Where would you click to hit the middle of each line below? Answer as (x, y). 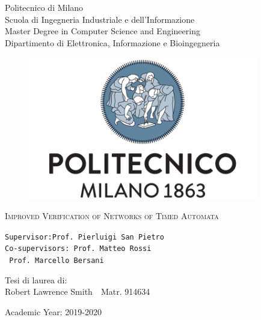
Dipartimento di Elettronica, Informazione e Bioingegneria (112, 42)
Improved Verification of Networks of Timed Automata (112, 216)
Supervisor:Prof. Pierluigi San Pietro (84, 237)
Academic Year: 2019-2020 (54, 311)
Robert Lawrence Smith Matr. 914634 (78, 291)
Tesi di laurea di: (36, 279)
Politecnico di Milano (44, 7)
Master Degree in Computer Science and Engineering (103, 31)
